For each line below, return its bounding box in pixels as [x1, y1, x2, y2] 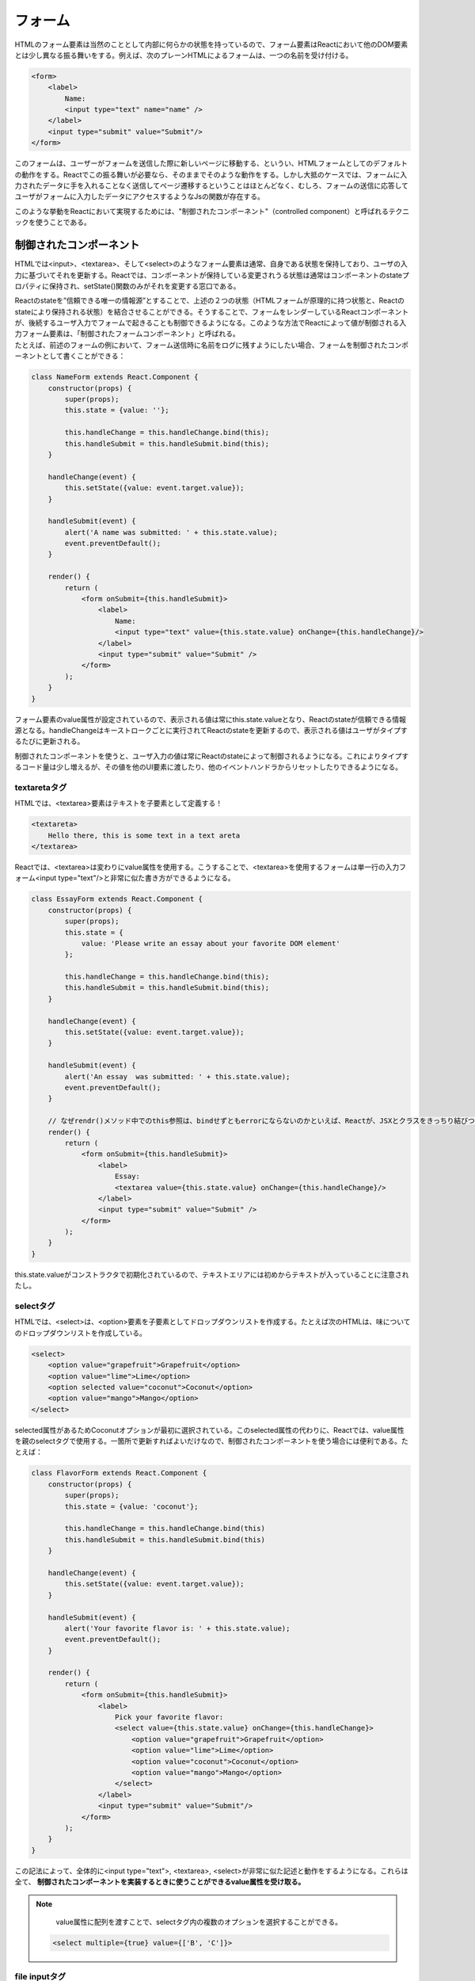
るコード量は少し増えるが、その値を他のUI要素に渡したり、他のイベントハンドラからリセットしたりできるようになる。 [14, 762, 403, 772]
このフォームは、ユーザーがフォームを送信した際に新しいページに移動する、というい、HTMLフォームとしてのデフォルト [14, 158, 408, 168]
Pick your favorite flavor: [115, 1712, 224, 1722]
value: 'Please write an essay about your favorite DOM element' [81, 939, 340, 948]
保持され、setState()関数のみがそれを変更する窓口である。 [48, 281, 241, 291]
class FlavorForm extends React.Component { [31, 1468, 207, 1478]
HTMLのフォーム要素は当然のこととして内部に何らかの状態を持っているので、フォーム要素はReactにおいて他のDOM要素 [14, 40, 408, 49]
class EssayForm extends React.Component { [31, 895, 203, 903]
